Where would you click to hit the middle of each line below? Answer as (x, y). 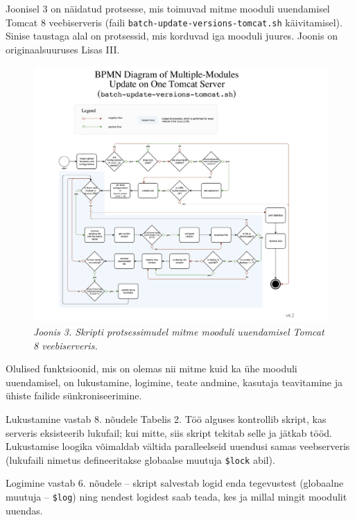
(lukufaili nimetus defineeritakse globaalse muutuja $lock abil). (140, 459)
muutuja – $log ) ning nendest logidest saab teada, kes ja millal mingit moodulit (176, 496)
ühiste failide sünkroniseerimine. (74, 396)
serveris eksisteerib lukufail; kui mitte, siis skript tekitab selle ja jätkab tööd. (169, 432)
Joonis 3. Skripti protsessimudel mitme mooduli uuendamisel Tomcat (179, 331)
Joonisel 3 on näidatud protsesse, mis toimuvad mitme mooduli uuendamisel (168, 8)
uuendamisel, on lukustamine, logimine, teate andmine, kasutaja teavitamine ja (174, 382)
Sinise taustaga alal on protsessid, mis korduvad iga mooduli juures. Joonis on (172, 36)
